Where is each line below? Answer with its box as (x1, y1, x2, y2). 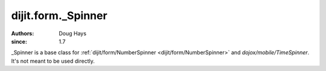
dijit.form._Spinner (11, 9, 108, 22)
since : (11, 38, 27, 45)
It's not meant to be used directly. (11, 57, 95, 64)
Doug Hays (59, 30, 87, 37)
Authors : (11, 30, 34, 37)
